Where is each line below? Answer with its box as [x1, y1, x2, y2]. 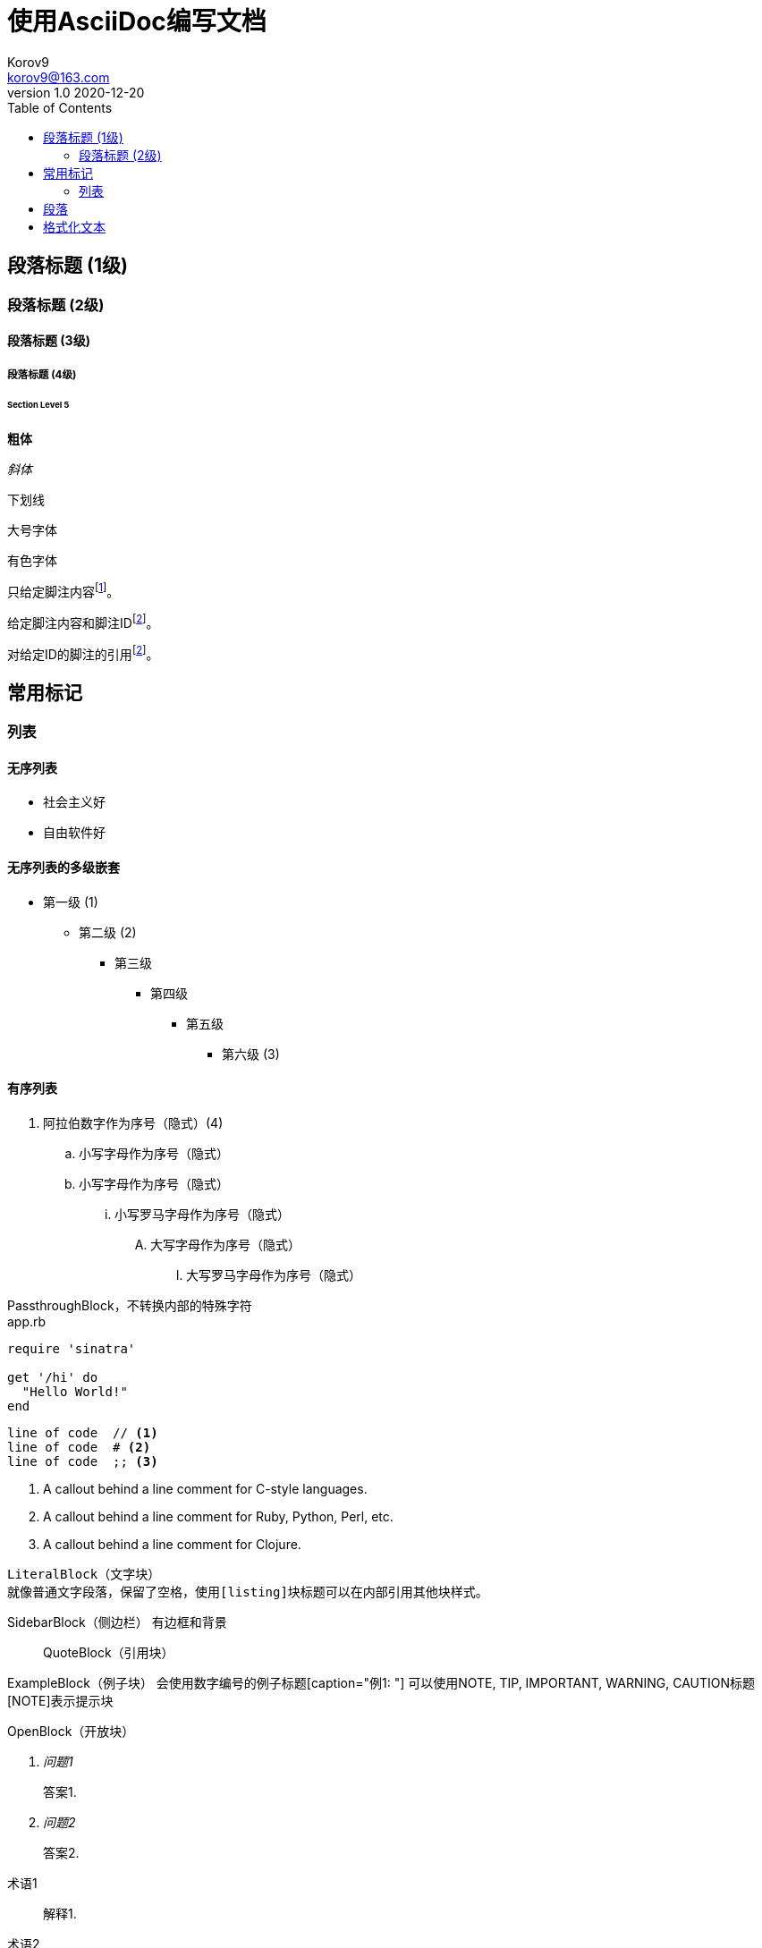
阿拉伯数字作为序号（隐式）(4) [43, 1114, 224, 1131]
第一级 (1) [43, 894, 98, 910]
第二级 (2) [79, 924, 137, 940]
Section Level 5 [7, 400, 70, 411]
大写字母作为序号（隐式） [150, 1236, 301, 1252]
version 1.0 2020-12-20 [7, 84, 145, 100]
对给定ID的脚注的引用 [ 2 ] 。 [7, 643, 159, 662]
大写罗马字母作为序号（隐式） [186, 1266, 361, 1283]
